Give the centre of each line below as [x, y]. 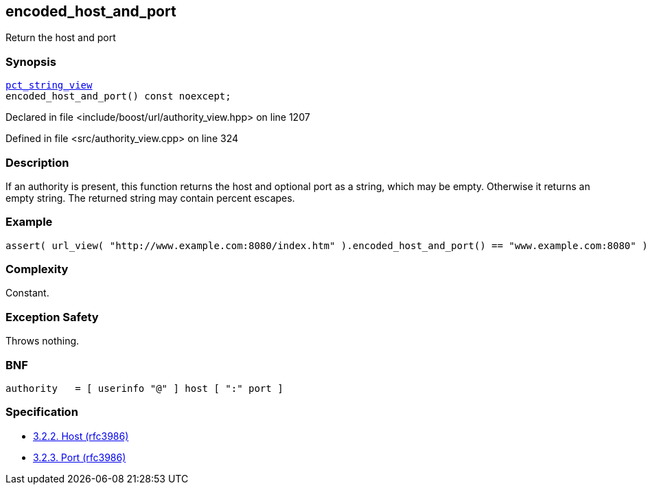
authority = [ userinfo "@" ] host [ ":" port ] [144, 388]
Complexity [37, 269]
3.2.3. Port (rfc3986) [80, 457]
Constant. [27, 293]
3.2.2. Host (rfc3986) [81, 436]
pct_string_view [49, 85]
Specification [42, 412]
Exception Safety [52, 317]
